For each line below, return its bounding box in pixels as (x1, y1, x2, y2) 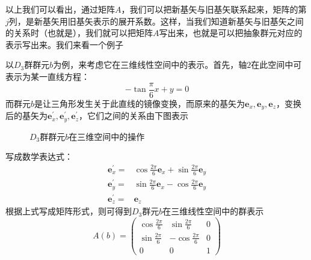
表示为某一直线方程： (5, 70, 90, 82)
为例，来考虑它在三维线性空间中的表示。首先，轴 (53, 58, 247, 71)
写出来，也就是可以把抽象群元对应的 (159, 26, 303, 39)
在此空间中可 (251, 58, 302, 71)
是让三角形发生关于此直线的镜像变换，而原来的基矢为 (34, 97, 245, 109)
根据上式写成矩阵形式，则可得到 (5, 205, 132, 217)
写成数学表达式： (5, 150, 73, 163)
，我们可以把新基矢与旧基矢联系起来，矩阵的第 (121, 3, 307, 15)
